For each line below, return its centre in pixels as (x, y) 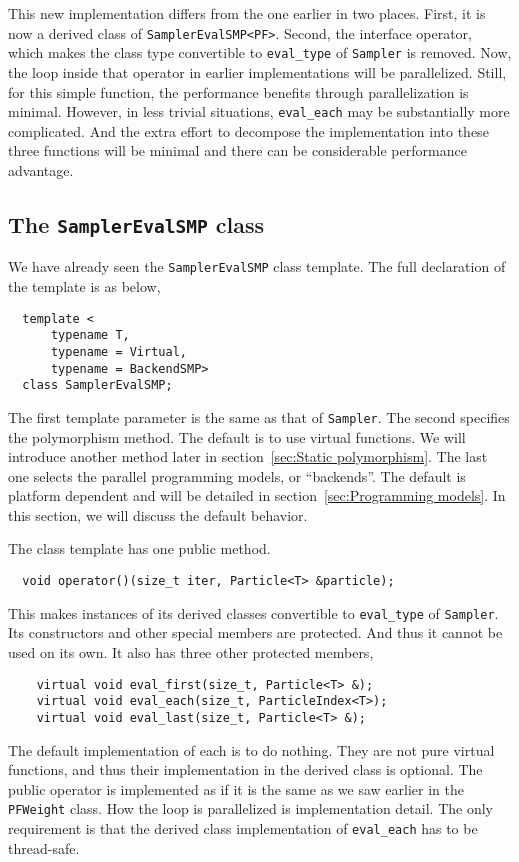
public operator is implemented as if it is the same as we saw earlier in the (236, 788)
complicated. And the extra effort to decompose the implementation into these (248, 130)
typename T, (90, 335)
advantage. (41, 169)
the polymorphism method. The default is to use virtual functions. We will (237, 436)
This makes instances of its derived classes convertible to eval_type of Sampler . (253, 612)
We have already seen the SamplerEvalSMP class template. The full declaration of (257, 266)
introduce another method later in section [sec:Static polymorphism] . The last (248, 456)
